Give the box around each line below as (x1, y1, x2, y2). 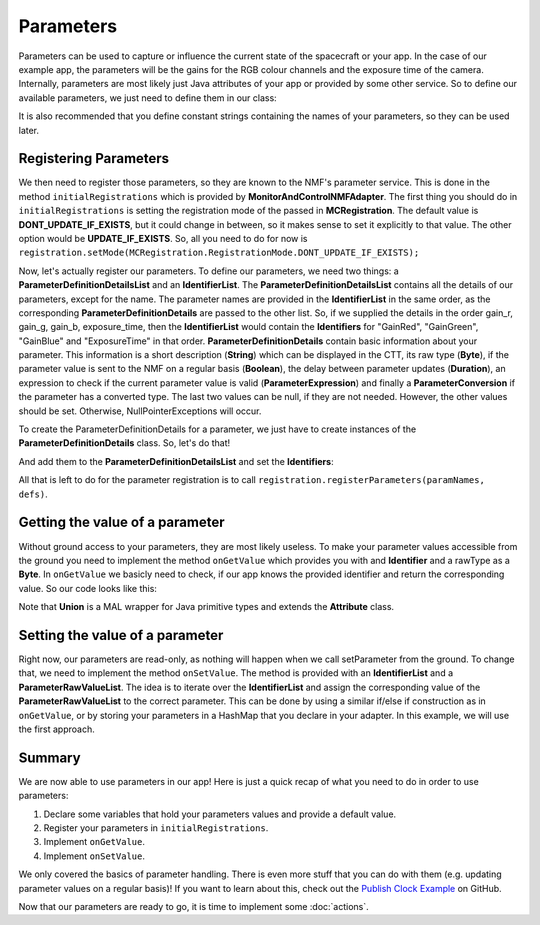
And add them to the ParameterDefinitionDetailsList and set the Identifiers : (18, 455, 334, 467)
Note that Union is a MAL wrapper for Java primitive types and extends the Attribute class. (18, 601, 395, 613)
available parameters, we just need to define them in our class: (18, 91, 277, 104)
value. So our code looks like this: (18, 582, 157, 594)
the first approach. (18, 723, 95, 735)
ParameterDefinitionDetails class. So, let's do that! (18, 437, 231, 449)
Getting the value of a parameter (18, 514, 225, 531)
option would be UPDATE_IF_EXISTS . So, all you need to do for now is (18, 232, 308, 244)
